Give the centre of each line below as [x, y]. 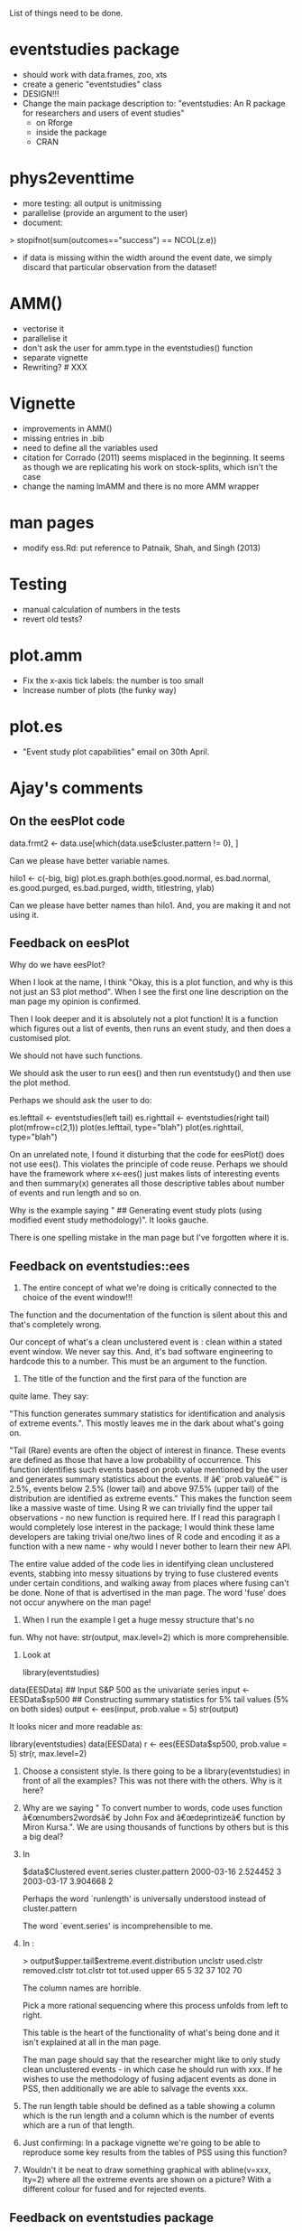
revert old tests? [52, 619]
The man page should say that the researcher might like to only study [151, 2060]
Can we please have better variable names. [90, 860]
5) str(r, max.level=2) [48, 1754]
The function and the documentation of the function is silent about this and [148, 1315]
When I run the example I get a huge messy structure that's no [138, 1620]
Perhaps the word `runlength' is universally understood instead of [144, 1899]
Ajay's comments [77, 787]
